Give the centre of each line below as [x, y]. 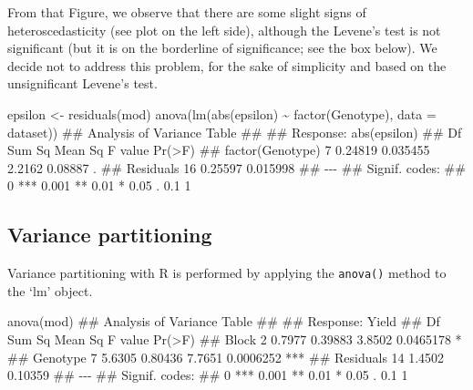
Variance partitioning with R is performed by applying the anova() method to [227, 273]
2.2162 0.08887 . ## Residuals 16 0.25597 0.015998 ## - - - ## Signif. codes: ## [236, 167]
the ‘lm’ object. [50, 290]
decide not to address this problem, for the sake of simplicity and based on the [227, 65]
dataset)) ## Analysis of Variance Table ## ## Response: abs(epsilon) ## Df [235, 132]
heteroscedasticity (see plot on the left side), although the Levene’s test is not [224, 30]
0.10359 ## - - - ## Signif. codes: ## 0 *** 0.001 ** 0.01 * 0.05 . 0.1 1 [208, 375]
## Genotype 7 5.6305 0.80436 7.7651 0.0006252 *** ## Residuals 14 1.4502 [226, 357]
